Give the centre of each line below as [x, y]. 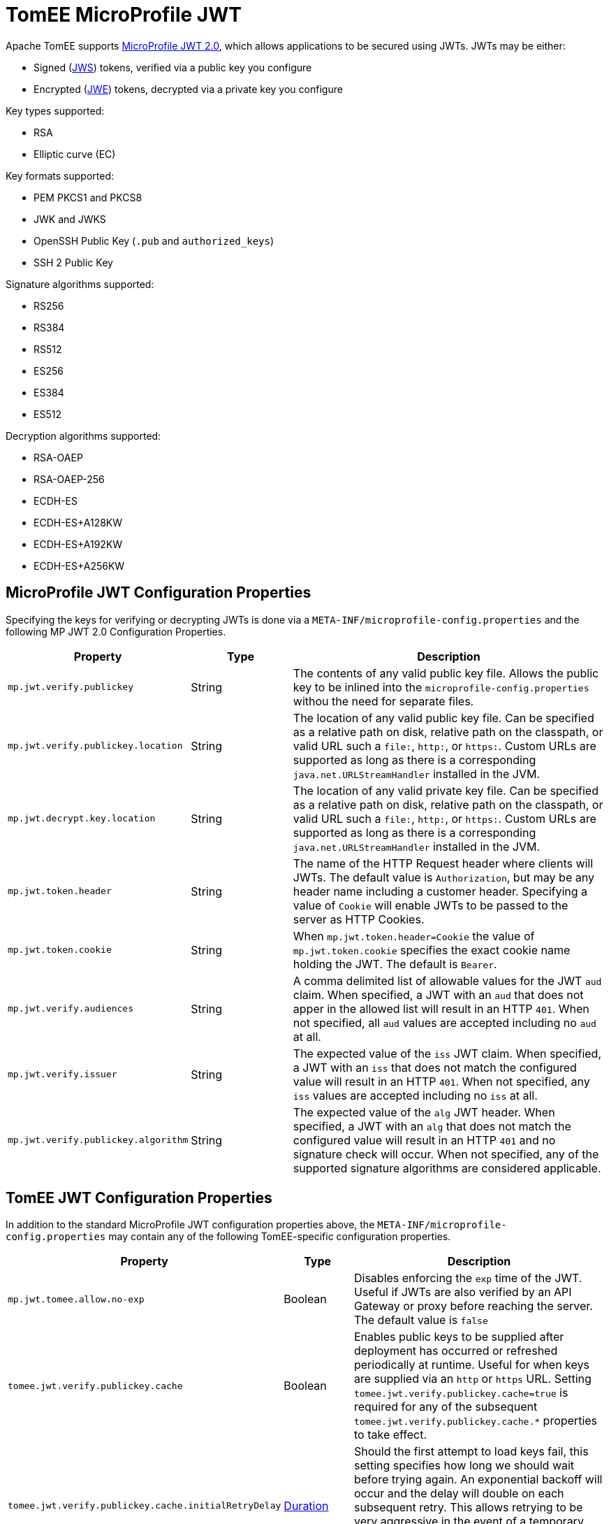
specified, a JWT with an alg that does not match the [432, 1126]
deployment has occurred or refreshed [456, 1351]
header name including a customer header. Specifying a [440, 891]
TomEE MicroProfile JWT [124, 15]
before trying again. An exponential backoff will [478, 1480]
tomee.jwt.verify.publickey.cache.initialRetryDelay [145, 1506]
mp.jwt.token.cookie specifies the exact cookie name [432, 950]
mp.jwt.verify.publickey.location [95, 746]
